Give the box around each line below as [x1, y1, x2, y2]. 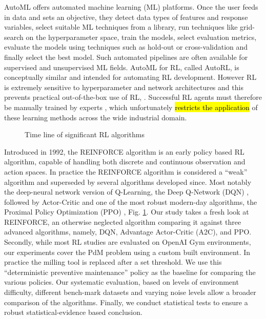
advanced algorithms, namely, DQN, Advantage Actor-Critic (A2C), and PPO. [4, 226, 252, 237]
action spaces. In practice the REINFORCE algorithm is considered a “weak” [4, 166, 248, 177]
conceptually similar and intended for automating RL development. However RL [4, 72, 257, 82]
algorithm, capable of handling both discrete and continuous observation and [4, 156, 245, 167]
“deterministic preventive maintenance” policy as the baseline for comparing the [4, 266, 256, 277]
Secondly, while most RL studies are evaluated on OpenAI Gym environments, [4, 237, 251, 247]
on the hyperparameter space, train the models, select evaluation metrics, [26, 31, 257, 42]
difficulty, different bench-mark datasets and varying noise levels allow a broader [4, 287, 256, 297]
